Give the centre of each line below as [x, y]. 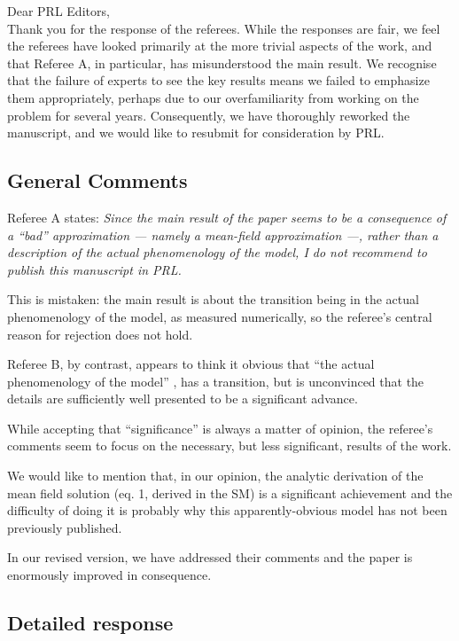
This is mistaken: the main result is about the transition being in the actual [213, 299]
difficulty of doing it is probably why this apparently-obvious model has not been [227, 510]
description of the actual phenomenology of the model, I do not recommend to [217, 252]
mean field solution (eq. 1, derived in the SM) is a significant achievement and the [230, 492]
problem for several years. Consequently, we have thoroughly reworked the [209, 115]
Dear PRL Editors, [58, 11]
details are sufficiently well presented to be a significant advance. [183, 399]
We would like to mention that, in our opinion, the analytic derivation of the [215, 476]
